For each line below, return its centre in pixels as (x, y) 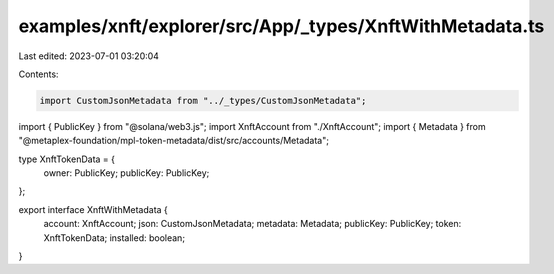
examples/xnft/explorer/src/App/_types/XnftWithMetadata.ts (281, 26)
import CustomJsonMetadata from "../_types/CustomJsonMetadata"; (203, 100)
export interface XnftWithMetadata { (93, 209)
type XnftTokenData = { (66, 159)
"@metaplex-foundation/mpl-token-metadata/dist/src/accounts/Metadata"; (174, 141)
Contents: (38, 74)
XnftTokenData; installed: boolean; (114, 237)
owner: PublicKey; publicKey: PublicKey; (126, 173)
